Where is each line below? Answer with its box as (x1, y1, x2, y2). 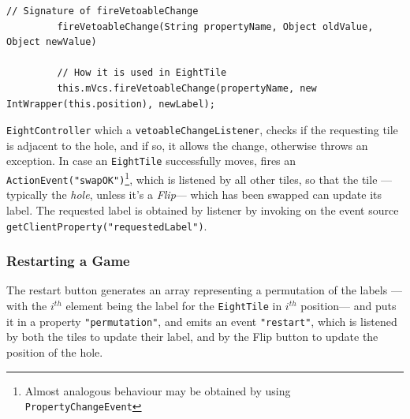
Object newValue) (6, 36, 97, 48)
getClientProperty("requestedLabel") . (6, 217, 207, 234)
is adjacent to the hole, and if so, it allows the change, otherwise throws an (6, 137, 368, 153)
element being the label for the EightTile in (65, 297, 282, 314)
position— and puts (300, 297, 397, 314)
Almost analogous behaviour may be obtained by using (24, 382, 291, 398)
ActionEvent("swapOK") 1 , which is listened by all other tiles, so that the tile (6, 169, 378, 187)
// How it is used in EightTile (57, 67, 227, 79)
